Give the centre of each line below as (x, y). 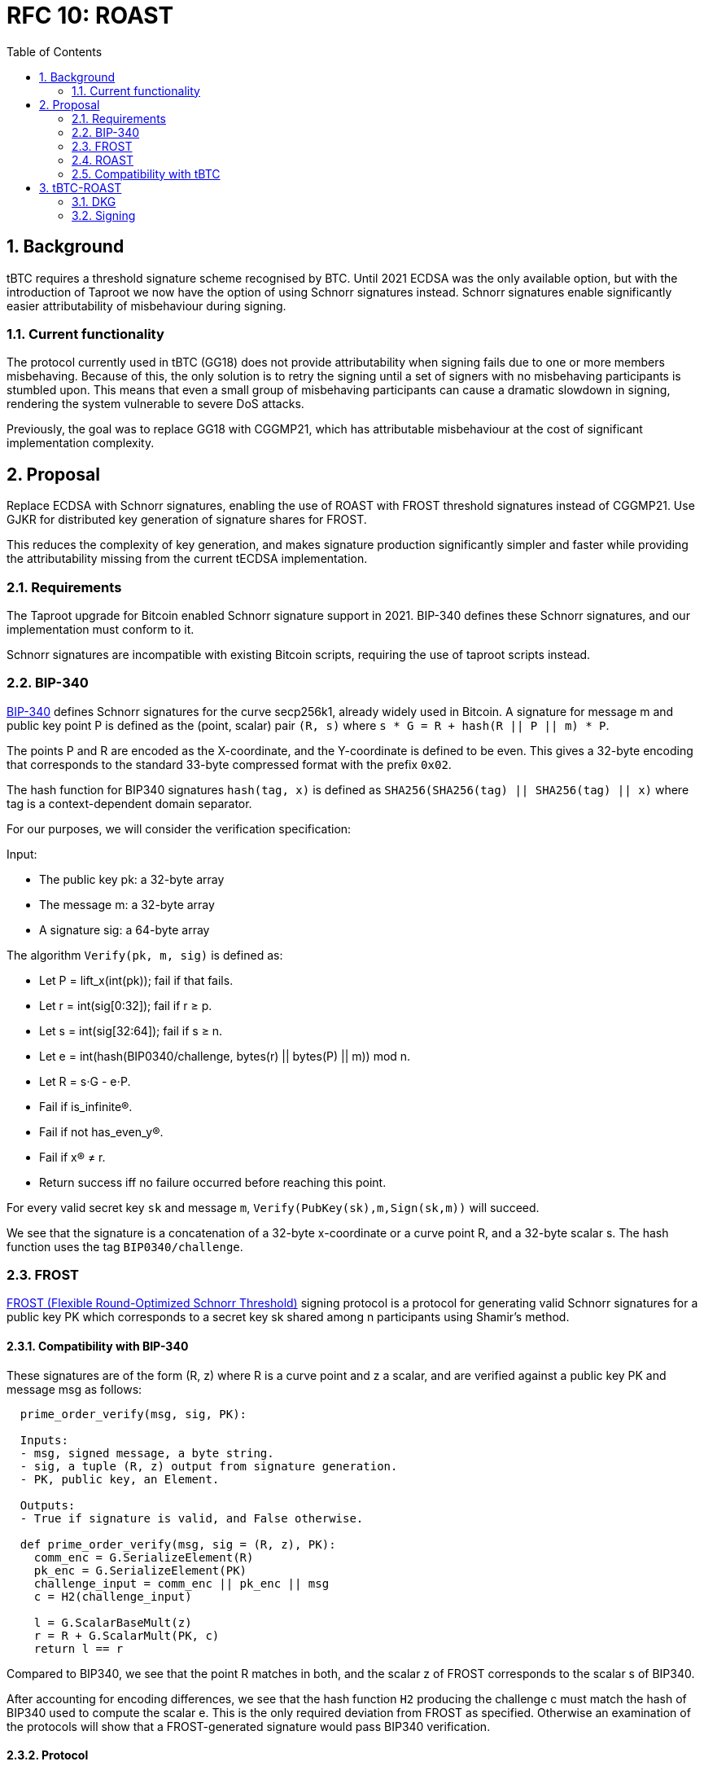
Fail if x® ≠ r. (72, 1157)
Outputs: (48, 1505)
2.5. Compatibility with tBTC (146, 174)
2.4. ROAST (103, 160)
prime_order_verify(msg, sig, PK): (133, 1414)
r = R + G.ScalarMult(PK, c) (127, 1635)
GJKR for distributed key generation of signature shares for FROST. (187, 520)
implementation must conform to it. (101, 629)
